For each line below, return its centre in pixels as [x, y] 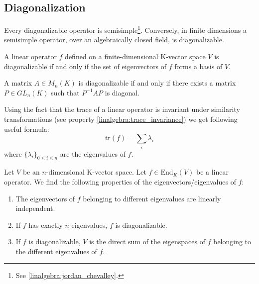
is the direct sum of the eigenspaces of [147, 241]
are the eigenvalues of [93, 153]
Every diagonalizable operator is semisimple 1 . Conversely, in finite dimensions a [125, 29]
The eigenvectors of [45, 198]
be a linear [212, 172]
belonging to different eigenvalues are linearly [152, 198]
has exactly [46, 225]
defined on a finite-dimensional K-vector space [135, 56]
